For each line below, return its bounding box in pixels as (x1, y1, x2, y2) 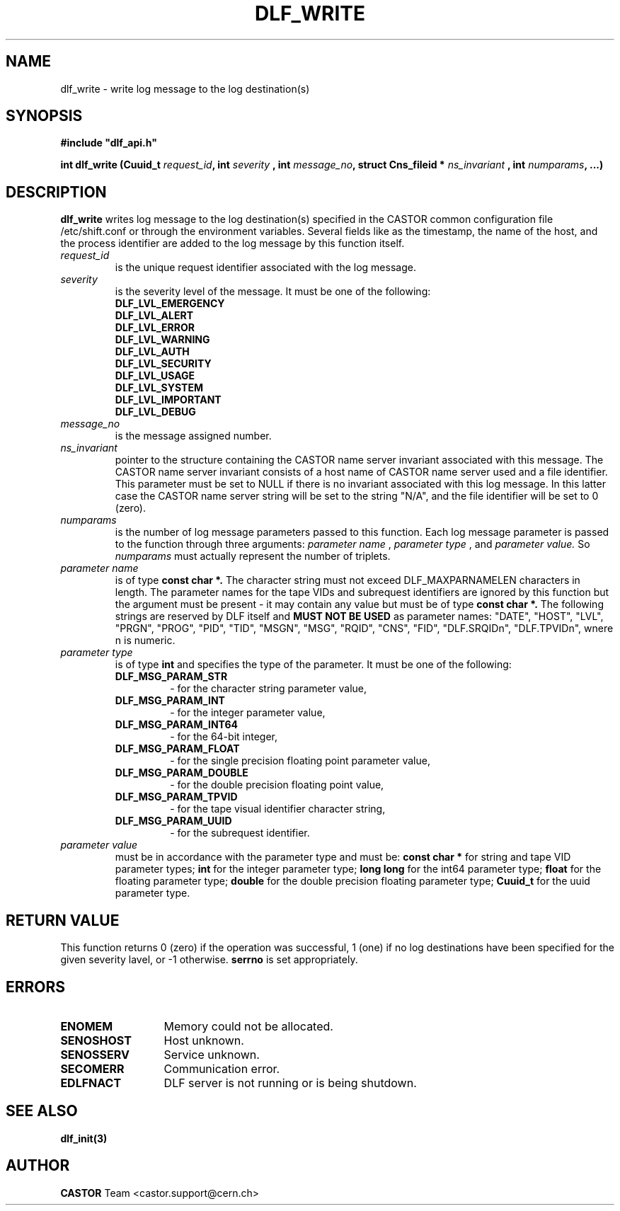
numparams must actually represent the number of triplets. (115, 550, 391, 563)
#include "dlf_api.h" (60, 137, 157, 149)
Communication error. (163, 1061, 280, 1076)
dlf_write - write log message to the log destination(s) (60, 82, 310, 95)
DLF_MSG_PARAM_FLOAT (115, 742, 240, 755)
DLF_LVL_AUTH (115, 345, 190, 358)
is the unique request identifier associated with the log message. (115, 261, 416, 274)
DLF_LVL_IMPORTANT (115, 394, 222, 406)
